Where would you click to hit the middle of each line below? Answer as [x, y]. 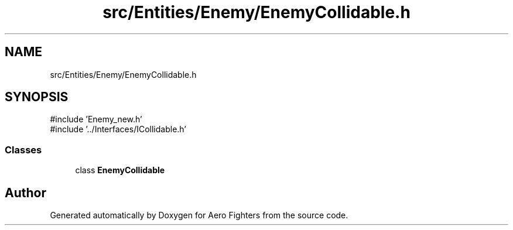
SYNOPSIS [37, 97]
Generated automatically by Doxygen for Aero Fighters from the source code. [199, 215]
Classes [23, 150]
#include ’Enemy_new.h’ [96, 119]
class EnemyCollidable [120, 170]
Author [25, 193]
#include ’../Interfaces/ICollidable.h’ [118, 129]
